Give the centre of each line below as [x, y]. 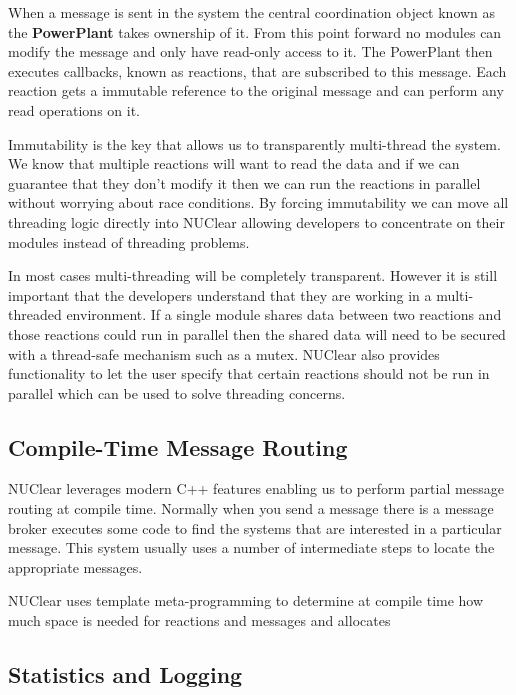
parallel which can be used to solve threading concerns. [177, 392]
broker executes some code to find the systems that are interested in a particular [255, 527]
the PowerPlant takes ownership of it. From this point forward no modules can [255, 31]
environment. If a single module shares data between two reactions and [284, 314]
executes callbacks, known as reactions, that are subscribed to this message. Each [257, 70]
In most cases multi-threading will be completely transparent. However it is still [253, 275]
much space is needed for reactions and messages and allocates [199, 620]
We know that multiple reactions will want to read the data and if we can [234, 163]
